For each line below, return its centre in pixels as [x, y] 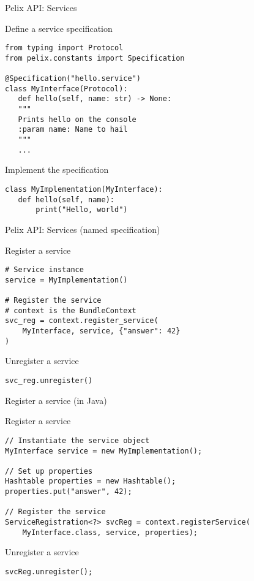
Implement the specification [57, 169]
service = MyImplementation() [66, 280]
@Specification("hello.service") [73, 79]
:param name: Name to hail [73, 130]
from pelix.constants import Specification [95, 58]
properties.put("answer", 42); [69, 492]
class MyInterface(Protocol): [66, 89]
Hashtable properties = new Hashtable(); [91, 481]
